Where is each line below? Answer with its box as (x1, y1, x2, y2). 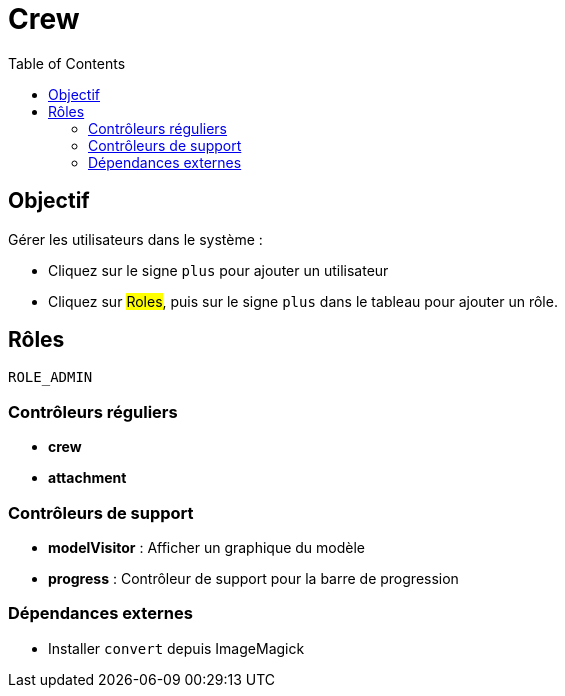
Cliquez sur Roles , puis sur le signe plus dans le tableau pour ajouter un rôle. (48, 292, 558, 310)
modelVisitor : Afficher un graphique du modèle (48, 538, 366, 556)
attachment (48, 469, 127, 487)
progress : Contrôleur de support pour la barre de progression (48, 569, 459, 587)
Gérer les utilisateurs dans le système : (8, 230, 263, 248)
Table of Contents (8, 54, 126, 72)
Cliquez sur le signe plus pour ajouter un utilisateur (48, 261, 389, 279)
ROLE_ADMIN (8, 369, 93, 386)
